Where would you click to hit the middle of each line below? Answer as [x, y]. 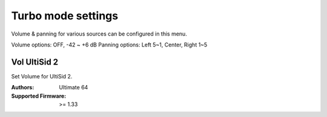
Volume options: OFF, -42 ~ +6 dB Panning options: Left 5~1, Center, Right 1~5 [109, 45]
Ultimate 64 [74, 87]
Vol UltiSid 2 [35, 62]
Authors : [23, 87]
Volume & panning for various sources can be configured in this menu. [99, 34]
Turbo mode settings [64, 16]
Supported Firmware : [39, 96]
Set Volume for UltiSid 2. [42, 76]
